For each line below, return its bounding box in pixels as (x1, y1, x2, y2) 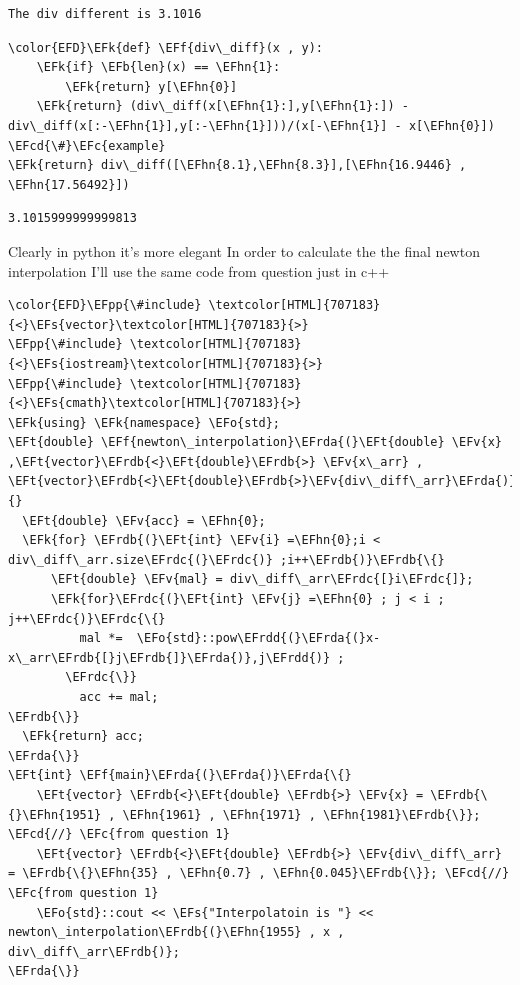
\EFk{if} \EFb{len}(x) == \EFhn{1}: (36, 60, 281, 75)
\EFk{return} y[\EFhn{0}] (65, 79, 238, 94)
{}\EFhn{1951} (8, 807, 102, 822)
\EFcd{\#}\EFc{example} (8, 138, 166, 153)
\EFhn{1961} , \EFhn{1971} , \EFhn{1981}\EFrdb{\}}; (122, 807, 481, 822)
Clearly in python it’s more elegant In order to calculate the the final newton (8, 240, 480, 261)
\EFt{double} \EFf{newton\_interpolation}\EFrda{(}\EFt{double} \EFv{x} (8, 435, 502, 450)
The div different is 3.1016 (8, 7, 202, 21)
